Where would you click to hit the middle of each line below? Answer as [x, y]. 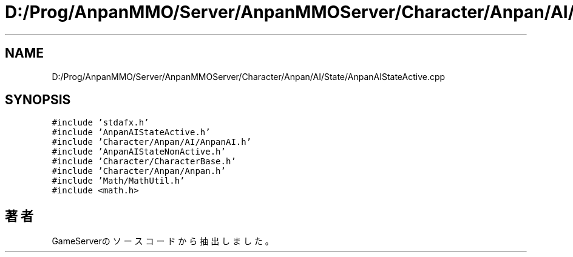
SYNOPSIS [38, 100]
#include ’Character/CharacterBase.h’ [144, 162]
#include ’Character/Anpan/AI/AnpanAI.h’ [152, 142]
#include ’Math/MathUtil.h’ [118, 181]
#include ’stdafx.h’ [100, 123]
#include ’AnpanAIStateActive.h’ [131, 132]
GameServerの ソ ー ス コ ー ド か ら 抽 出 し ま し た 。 [163, 241]
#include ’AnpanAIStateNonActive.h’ [139, 152]
